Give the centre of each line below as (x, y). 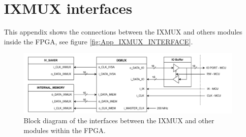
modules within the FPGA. (65, 130)
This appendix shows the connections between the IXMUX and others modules (123, 32)
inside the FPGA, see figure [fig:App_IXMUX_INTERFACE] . (98, 41)
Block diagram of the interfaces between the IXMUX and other (119, 120)
